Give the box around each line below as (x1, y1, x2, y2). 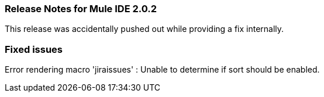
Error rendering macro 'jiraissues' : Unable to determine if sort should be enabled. (5, 64, 320, 75)
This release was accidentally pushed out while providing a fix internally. (5, 24, 284, 34)
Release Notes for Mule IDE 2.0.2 (5, 3, 157, 15)
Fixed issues (5, 43, 63, 55)
